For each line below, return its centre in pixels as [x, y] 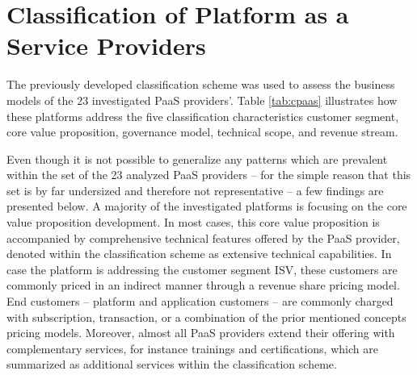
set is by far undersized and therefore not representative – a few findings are [195, 190]
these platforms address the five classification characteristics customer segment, [203, 116]
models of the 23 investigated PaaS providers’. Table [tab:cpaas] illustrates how [202, 100]
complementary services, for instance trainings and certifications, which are [192, 348]
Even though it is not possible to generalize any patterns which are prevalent [197, 158]
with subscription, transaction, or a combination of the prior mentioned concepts [206, 317]
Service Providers [106, 46]
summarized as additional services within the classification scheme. [172, 364]
